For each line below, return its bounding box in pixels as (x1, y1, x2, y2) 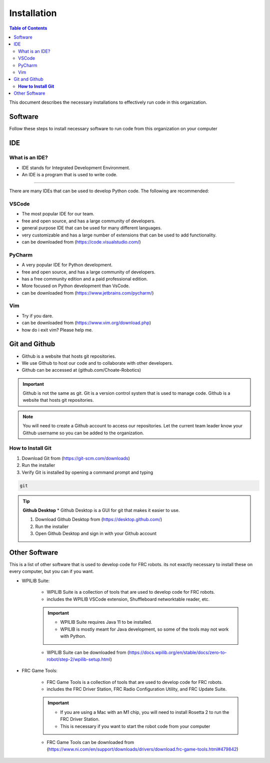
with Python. (60, 633, 86, 639)
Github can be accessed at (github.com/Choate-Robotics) (21, 367, 141, 373)
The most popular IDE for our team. (21, 211, 94, 217)
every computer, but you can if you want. (9, 569, 94, 575)
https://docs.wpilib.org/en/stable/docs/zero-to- (128, 649, 227, 655)
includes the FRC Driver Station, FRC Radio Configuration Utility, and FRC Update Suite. (46, 686, 227, 692)
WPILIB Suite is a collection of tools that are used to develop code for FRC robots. (46, 589, 215, 595)
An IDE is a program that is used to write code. (21, 171, 117, 177)
